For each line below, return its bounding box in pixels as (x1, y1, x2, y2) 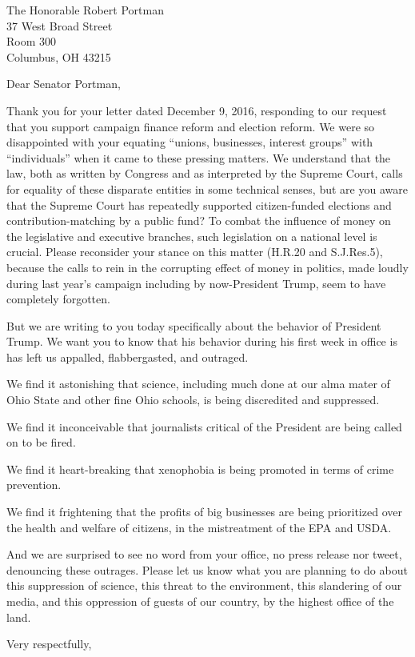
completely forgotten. (6, 290, 110, 307)
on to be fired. (6, 434, 76, 451)
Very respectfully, (6, 635, 92, 652)
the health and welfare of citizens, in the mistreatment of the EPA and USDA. (6, 519, 392, 535)
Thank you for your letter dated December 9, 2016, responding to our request (6, 102, 387, 118)
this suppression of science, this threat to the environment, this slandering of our (6, 577, 402, 594)
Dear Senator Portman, (6, 75, 121, 92)
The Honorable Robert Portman (6, 2, 164, 18)
